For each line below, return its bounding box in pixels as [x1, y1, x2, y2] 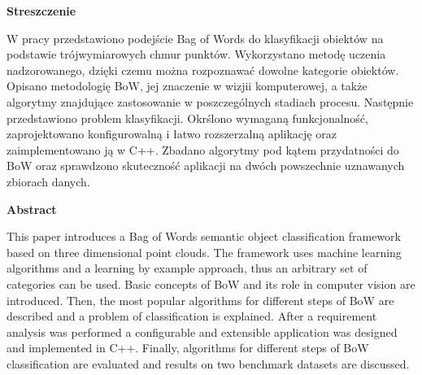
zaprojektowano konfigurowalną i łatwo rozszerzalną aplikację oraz [7, 125, 337, 142]
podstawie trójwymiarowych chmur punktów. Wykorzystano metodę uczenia [7, 46, 386, 63]
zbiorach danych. [7, 172, 90, 190]
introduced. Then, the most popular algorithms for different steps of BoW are [7, 291, 394, 308]
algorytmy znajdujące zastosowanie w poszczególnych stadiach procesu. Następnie [7, 93, 414, 110]
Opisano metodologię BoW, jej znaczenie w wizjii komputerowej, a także [7, 77, 368, 94]
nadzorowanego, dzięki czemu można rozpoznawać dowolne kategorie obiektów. [7, 61, 399, 78]
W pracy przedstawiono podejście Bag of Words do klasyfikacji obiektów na [7, 29, 384, 46]
